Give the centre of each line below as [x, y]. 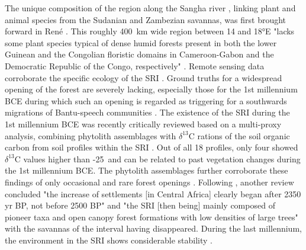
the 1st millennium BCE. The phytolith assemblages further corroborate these [146, 170]
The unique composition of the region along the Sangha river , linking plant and [150, 8]
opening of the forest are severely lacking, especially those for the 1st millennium [151, 89]
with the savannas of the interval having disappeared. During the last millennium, [153, 228]
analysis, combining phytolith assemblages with [91, 135]
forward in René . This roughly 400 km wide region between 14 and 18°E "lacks [150, 31]
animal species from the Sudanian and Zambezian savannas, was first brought [146, 19]
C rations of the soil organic [239, 135]
